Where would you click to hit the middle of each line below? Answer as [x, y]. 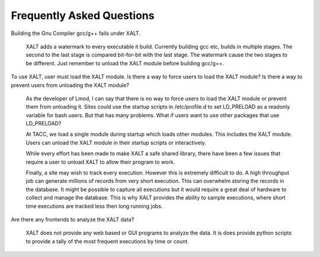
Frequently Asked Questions [83, 15]
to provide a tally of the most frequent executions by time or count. [107, 241]
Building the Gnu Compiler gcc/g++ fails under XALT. [76, 33]
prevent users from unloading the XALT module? [70, 85]
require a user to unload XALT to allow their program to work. [100, 162]
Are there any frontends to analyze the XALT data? [73, 219]
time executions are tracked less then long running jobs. [94, 206]
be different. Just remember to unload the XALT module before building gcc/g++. [125, 63]
